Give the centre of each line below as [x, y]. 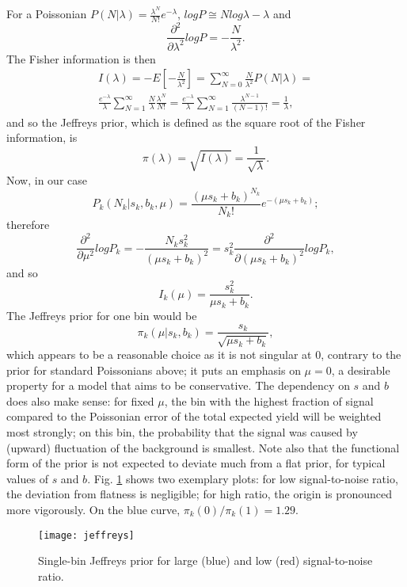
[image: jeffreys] [86, 535]
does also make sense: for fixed [80, 400]
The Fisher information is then [81, 58]
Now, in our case [47, 179]
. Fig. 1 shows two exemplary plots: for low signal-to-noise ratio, [243, 478]
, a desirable [361, 370]
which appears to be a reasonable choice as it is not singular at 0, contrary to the [204, 354]
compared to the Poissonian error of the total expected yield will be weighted [194, 416]
